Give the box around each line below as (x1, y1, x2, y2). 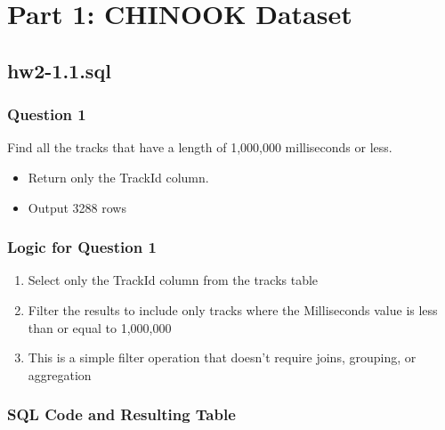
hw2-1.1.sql (7, 56, 111, 84)
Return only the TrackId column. (28, 167, 209, 186)
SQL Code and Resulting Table (7, 403, 236, 426)
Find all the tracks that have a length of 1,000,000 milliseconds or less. (7, 138, 392, 157)
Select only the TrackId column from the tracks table (28, 271, 319, 289)
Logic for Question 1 (7, 236, 157, 258)
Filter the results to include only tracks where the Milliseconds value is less (28, 300, 438, 319)
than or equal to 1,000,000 (28, 318, 172, 337)
